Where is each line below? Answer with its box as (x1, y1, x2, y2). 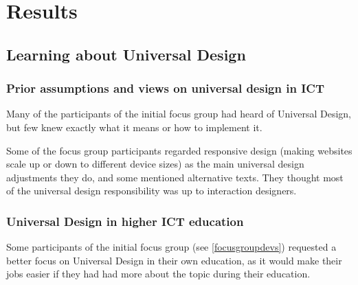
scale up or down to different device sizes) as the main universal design (6, 157, 304, 171)
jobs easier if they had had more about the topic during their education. (6, 266, 311, 281)
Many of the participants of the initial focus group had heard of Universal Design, (6, 106, 351, 121)
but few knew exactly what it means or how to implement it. (6, 119, 262, 134)
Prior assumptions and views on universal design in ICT (6, 80, 324, 97)
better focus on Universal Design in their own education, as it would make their (6, 253, 342, 267)
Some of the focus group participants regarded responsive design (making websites (6, 143, 353, 157)
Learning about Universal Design (6, 43, 246, 65)
